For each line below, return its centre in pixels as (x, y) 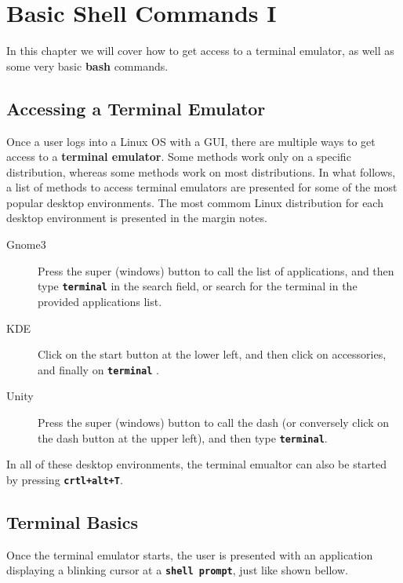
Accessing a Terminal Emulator (136, 108)
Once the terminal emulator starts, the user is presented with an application (190, 554)
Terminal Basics (72, 521)
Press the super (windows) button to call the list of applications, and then (216, 270)
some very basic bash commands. (87, 66)
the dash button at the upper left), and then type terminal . (183, 437)
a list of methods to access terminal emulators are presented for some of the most (202, 187)
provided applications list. (100, 301)
